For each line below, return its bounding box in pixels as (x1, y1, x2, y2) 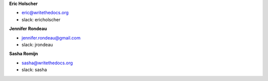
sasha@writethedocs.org (21, 60, 73, 66)
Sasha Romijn (9, 51, 38, 57)
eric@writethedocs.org (21, 10, 69, 16)
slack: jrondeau (21, 41, 53, 47)
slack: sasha (21, 67, 47, 73)
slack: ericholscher (21, 16, 61, 22)
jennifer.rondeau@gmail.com (21, 35, 81, 40)
